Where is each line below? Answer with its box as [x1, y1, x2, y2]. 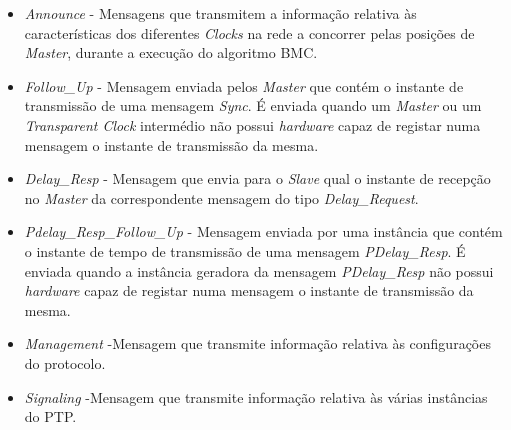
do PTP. [24, 406, 77, 427]
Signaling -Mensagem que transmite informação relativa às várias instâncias [24, 386, 488, 407]
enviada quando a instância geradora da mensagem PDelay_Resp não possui [24, 260, 494, 281]
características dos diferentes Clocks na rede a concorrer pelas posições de [24, 22, 475, 43]
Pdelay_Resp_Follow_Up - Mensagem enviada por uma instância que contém [24, 221, 503, 242]
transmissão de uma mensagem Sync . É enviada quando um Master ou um [24, 95, 482, 116]
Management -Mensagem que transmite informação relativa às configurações [24, 333, 491, 354]
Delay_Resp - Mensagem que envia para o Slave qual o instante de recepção [24, 168, 491, 189]
